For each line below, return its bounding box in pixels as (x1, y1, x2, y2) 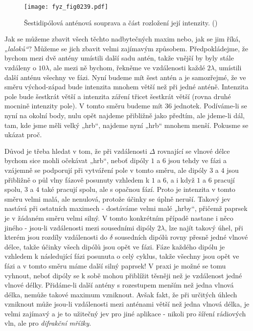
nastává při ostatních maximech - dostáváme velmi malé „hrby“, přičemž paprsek (4, 203, 248, 213)
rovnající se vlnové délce (157, 145, 230, 156)
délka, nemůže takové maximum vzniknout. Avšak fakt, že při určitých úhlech (4, 289, 237, 299)
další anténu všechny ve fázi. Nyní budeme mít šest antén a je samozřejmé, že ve (4, 72, 246, 82)
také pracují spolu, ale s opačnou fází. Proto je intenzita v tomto (41, 184, 235, 194)
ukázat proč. (4, 129, 42, 140)
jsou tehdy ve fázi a (168, 155, 227, 165)
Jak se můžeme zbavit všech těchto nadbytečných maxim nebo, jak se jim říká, (4, 34, 241, 44)
